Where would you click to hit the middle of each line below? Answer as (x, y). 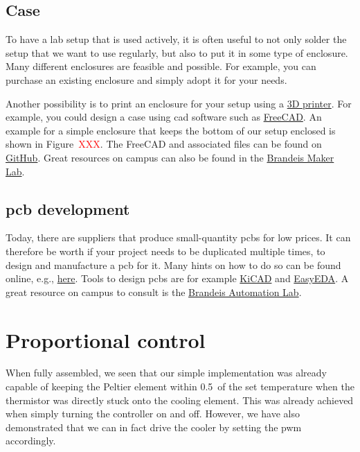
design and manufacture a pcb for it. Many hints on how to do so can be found (173, 264)
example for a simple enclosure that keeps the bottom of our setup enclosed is (171, 130)
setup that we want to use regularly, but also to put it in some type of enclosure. (177, 52)
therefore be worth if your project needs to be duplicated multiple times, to (165, 251)
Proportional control (106, 339)
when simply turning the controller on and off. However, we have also (153, 414)
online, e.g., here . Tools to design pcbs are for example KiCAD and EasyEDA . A (177, 278)
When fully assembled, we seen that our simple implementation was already (166, 373)
